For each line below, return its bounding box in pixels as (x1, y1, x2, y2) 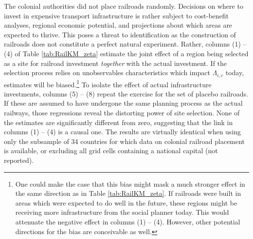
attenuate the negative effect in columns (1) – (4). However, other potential (15, 216, 240, 226)
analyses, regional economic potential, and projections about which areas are (4, 20, 233, 30)
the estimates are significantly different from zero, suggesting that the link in (4, 117, 233, 127)
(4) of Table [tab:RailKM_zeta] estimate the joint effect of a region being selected (4, 48, 249, 58)
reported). (4, 155, 34, 165)
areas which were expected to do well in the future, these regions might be (15, 197, 237, 207)
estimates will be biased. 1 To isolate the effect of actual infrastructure (4, 78, 212, 89)
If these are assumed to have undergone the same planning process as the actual (4, 98, 243, 108)
